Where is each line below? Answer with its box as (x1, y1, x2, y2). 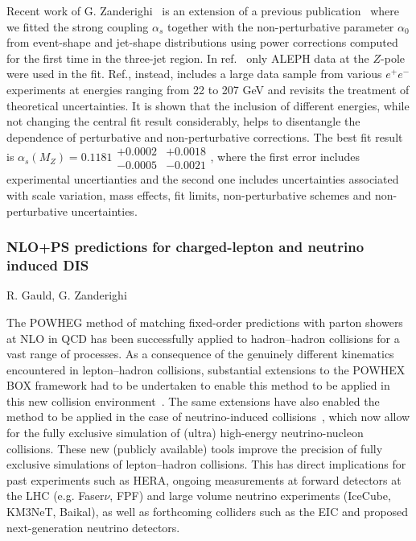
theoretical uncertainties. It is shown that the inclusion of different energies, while (6, 97, 410, 114)
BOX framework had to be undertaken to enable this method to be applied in (6, 377, 390, 394)
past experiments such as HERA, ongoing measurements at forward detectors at (6, 471, 402, 488)
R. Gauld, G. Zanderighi (6, 287, 127, 304)
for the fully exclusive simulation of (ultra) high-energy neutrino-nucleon (6, 424, 364, 441)
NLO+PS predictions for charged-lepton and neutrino (6, 237, 365, 257)
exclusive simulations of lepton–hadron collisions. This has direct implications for (6, 456, 406, 473)
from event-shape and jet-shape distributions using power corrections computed (6, 34, 398, 51)
